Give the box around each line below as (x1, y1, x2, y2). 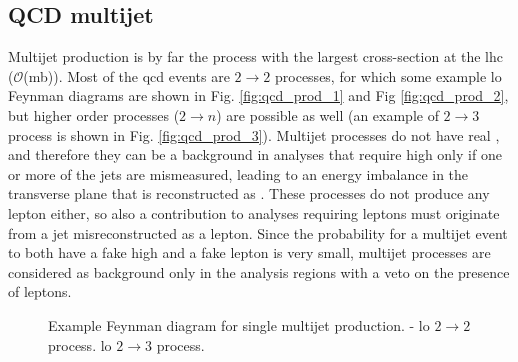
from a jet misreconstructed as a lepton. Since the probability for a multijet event (8, 222, 508, 243)
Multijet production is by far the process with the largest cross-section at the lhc (8, 46, 504, 67)
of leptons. (8, 281, 72, 302)
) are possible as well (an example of (216, 104, 439, 125)
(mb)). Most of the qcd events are (23, 65, 230, 86)
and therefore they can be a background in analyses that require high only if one (8, 144, 502, 165)
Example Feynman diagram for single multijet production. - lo (48, 314, 430, 335)
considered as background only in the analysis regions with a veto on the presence (8, 261, 510, 282)
